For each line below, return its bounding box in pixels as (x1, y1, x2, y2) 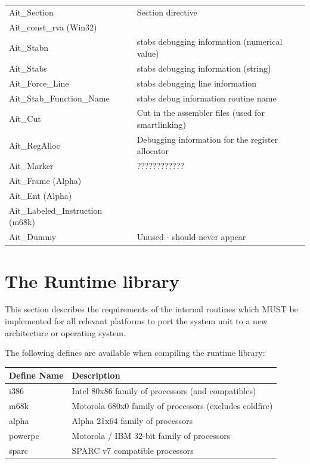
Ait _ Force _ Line (9, 76, 69, 89)
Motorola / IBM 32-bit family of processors (72, 429, 231, 441)
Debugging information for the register (137, 133, 278, 145)
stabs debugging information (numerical (137, 35, 283, 48)
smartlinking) (137, 118, 186, 130)
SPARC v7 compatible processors (72, 444, 194, 456)
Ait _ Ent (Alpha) (9, 189, 72, 201)
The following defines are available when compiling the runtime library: (5, 346, 265, 359)
